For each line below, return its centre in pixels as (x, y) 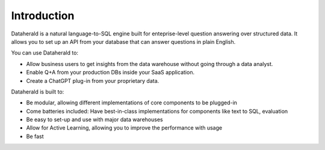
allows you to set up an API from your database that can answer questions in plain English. (123, 41)
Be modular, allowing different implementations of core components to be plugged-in (132, 103)
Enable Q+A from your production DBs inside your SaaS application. (110, 73)
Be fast (35, 136)
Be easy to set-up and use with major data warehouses (94, 119)
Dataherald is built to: (38, 91)
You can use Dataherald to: (45, 53)
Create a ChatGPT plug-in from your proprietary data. (93, 80)
